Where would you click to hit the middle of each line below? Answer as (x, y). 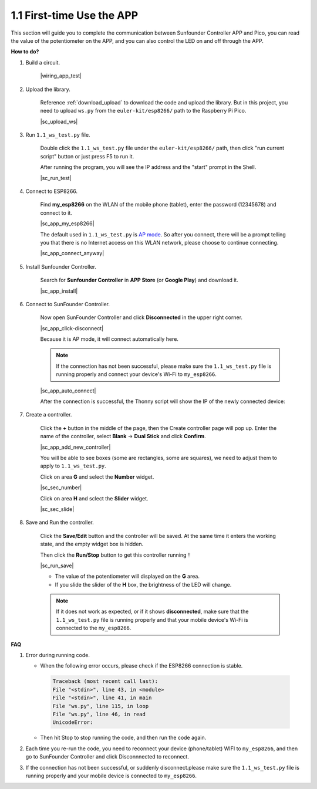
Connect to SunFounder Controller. (68, 304)
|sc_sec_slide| (57, 509)
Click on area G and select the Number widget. (97, 477)
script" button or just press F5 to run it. (87, 156)
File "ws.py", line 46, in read (99, 714)
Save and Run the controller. (60, 523)
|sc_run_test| (56, 178)
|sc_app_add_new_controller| (75, 447)
